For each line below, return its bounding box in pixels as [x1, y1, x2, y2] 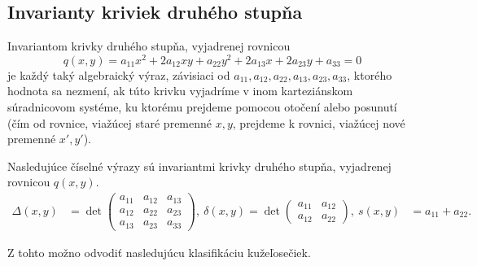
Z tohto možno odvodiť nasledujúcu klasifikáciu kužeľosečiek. [7, 243, 311, 260]
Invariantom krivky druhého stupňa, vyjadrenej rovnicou [7, 37, 291, 55]
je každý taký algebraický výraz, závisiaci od [7, 66, 230, 83]
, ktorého [347, 66, 392, 83]
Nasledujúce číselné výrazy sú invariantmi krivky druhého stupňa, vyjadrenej [7, 157, 392, 174]
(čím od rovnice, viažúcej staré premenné [7, 114, 212, 131]
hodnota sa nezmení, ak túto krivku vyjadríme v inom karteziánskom [7, 82, 353, 99]
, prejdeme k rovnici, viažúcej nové [232, 114, 405, 131]
